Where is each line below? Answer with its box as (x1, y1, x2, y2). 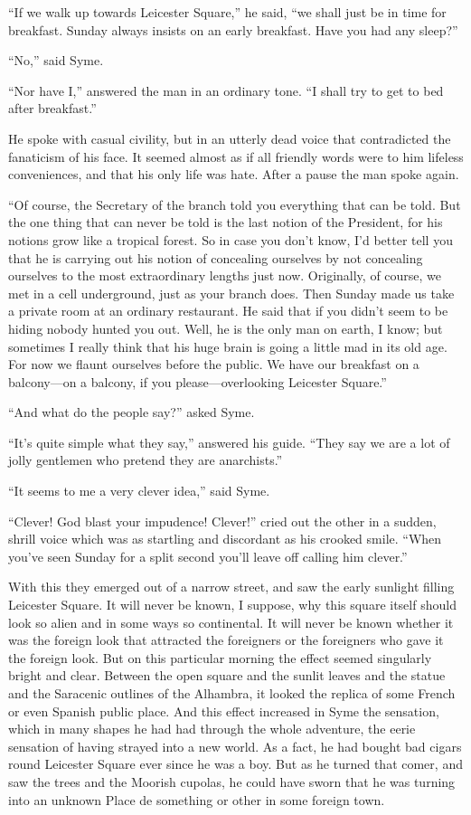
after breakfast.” (8, 99, 97, 118)
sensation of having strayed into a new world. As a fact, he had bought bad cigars (8, 736, 462, 755)
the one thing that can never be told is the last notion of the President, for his (8, 213, 443, 232)
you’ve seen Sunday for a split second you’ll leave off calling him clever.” (8, 546, 408, 565)
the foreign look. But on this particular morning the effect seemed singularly (8, 648, 432, 667)
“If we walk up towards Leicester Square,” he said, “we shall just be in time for (8, 3, 447, 21)
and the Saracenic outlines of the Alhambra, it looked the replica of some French (8, 684, 456, 702)
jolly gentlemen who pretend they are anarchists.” (8, 450, 283, 469)
